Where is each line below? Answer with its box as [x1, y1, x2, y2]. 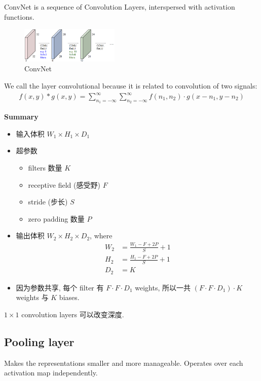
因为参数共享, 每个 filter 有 [16, 282, 104, 292]
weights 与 [16, 292, 49, 303]
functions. [4, 11, 34, 22]
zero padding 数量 [28, 213, 85, 224]
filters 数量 [28, 162, 62, 173]
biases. [59, 292, 80, 303]
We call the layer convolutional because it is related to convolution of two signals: [4, 80, 257, 91]
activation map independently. [4, 367, 98, 378]
